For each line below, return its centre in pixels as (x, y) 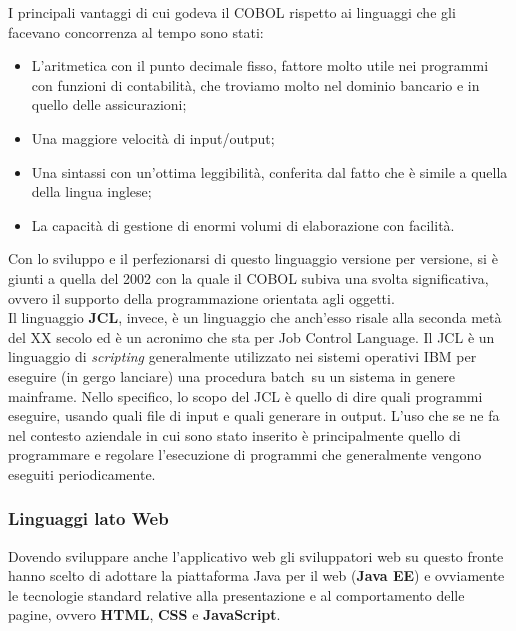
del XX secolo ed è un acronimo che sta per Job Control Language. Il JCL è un (251, 336)
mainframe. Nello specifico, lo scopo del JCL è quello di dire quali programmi (245, 395)
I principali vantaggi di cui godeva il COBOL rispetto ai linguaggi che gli (232, 12)
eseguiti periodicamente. (82, 473)
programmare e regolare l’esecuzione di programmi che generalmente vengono (245, 454)
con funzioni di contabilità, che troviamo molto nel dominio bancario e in (255, 84)
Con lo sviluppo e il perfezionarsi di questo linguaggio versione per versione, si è (253, 258)
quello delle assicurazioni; (109, 104)
